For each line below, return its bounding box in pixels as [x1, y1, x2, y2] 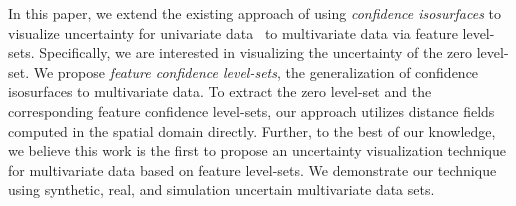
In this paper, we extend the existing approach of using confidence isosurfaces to [8, 3, 501, 23]
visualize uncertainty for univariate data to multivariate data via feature [8, 22, 458, 43]
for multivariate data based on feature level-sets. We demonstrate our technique [8, 159, 497, 180]
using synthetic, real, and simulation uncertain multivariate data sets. [8, 179, 435, 200]
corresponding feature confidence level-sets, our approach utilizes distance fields [8, 100, 495, 121]
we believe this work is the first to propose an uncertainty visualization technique [8, 140, 506, 161]
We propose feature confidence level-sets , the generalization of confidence [33, 61, 479, 82]
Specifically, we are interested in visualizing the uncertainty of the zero [39, 42, 473, 63]
